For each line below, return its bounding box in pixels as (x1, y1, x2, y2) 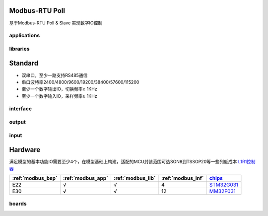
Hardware (9, 145, 41, 154)
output (9, 119, 26, 126)
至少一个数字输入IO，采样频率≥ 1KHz (21, 93, 97, 99)
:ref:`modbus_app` (63, 175, 109, 182)
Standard (9, 59, 39, 68)
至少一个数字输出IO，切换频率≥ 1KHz (21, 86, 97, 92)
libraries (9, 45, 30, 52)
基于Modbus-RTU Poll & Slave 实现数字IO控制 (9, 20, 103, 26)
